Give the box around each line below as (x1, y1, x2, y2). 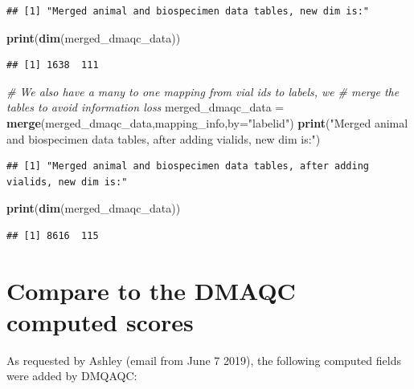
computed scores (6, 305, 194, 338)
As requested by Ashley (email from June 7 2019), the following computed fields (6, 351, 401, 368)
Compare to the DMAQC (6, 274, 296, 306)
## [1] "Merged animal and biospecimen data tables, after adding (6, 160, 370, 172)
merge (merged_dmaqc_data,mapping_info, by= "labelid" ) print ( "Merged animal (6, 114, 408, 131)
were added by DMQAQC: (6, 367, 137, 384)
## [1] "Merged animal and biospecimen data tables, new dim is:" (6, 6, 370, 17)
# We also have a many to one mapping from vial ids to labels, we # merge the (6, 83, 400, 99)
